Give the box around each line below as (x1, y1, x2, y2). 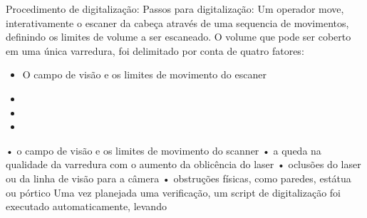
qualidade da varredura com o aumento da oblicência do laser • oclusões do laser (6, 157, 361, 172)
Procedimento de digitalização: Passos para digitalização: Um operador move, (6, 1, 344, 16)
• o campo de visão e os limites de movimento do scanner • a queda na (6, 142, 321, 157)
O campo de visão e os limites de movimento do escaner (22, 67, 267, 82)
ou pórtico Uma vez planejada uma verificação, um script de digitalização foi (6, 185, 341, 199)
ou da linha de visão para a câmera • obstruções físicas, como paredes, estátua (6, 170, 351, 185)
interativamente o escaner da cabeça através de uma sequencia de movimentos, (6, 15, 349, 30)
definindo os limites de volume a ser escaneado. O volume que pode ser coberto (6, 29, 351, 44)
